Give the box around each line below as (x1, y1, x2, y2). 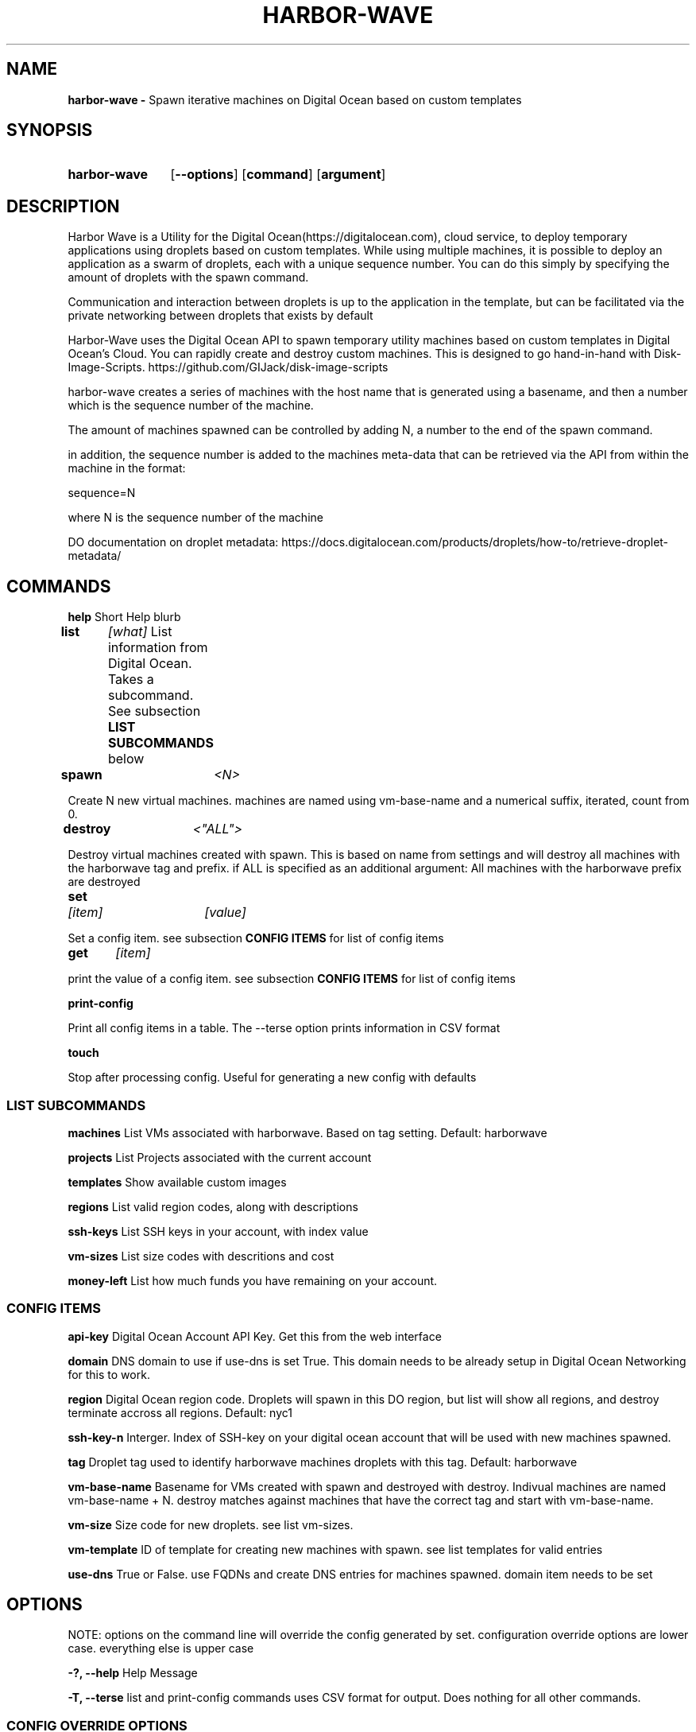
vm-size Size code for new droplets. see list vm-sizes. (68, 1517, 354, 1532)
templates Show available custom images (68, 1175, 287, 1189)
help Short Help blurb (68, 610, 181, 624)
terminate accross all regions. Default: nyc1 (68, 1405, 293, 1419)
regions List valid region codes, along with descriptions (68, 1199, 358, 1214)
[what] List (107, 623, 172, 640)
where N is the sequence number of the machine (68, 511, 323, 525)
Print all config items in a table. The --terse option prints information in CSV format (68, 1021, 501, 1035)
